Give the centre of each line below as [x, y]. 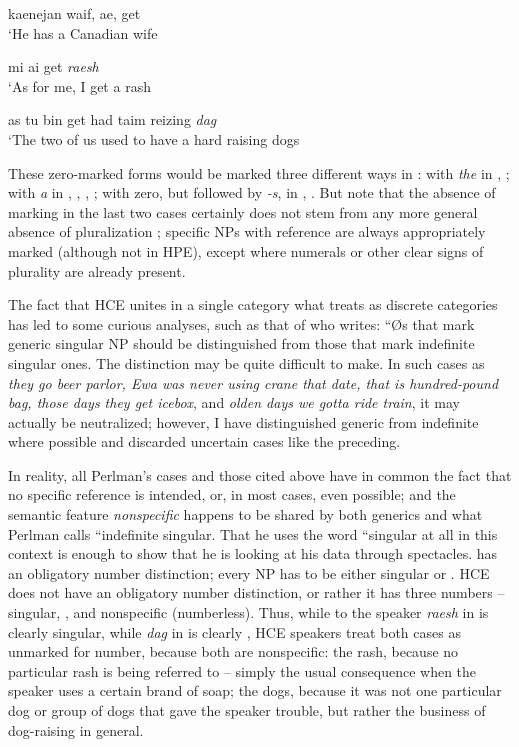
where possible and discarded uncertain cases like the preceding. [204, 441]
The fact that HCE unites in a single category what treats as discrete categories [253, 304]
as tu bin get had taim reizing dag [112, 119]
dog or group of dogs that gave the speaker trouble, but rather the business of [247, 710]
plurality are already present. [97, 270]
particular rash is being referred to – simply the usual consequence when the [242, 670]
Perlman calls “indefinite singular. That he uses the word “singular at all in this [253, 533]
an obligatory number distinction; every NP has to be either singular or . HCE [249, 572]
